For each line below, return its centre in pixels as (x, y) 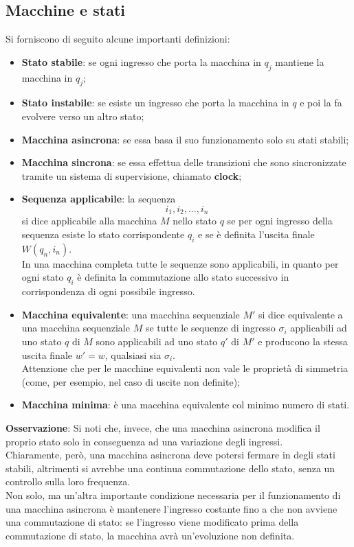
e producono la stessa (303, 341)
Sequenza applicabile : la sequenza (99, 199)
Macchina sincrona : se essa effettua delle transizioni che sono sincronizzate (184, 162)
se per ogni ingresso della (280, 221)
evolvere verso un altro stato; (83, 116)
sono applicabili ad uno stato (157, 341)
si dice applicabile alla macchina (89, 221)
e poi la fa (321, 103)
